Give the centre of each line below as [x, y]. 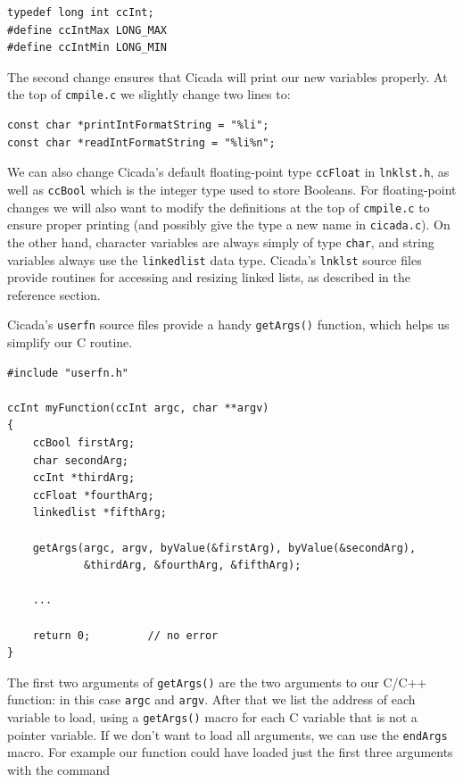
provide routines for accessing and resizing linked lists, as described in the [209, 277]
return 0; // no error [125, 635]
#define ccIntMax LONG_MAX [87, 30]
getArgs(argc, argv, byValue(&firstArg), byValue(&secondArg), [224, 548]
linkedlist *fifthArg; [99, 513]
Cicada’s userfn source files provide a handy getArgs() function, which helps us [228, 324]
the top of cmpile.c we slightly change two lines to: [149, 94]
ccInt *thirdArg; [84, 478]
